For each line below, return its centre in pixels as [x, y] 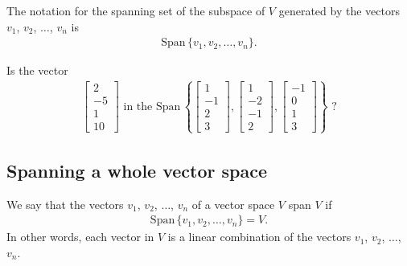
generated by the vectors [339, 10]
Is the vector [37, 70]
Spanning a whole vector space [137, 170]
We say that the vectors [65, 204]
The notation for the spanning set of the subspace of [136, 10]
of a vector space [233, 204]
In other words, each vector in [80, 237]
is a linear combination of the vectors [259, 237]
